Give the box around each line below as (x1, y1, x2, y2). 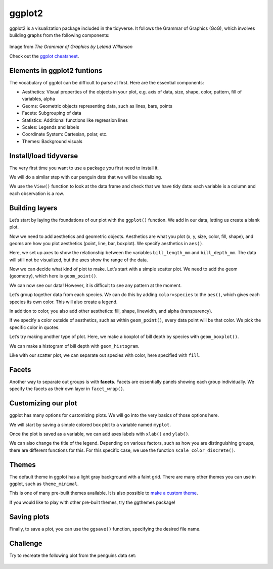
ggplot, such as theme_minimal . (9, 481, 79, 487)
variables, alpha (22, 96, 55, 102)
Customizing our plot (9, 399, 77, 408)
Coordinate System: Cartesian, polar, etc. (22, 131, 108, 137)
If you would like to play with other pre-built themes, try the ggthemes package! (9, 499, 175, 505)
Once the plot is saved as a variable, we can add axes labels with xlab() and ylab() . (9, 431, 190, 437)
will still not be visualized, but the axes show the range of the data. (9, 257, 149, 263)
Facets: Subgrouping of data (22, 110, 82, 116)
